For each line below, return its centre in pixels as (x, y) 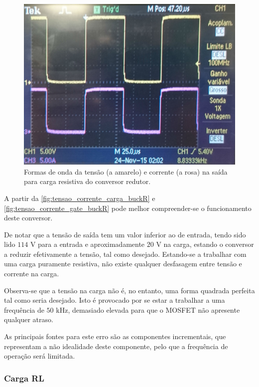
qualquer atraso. (29, 319)
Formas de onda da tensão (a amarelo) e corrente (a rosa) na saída (126, 171)
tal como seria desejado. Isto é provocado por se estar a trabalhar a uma (115, 300)
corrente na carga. (32, 274)
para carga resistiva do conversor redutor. (87, 181)
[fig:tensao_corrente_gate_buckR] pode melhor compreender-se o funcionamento (128, 208)
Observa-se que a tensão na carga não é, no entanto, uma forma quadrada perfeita (129, 290)
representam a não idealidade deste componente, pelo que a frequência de (116, 346)
